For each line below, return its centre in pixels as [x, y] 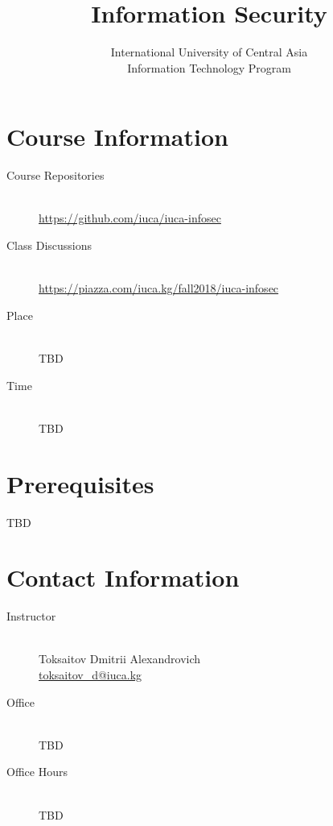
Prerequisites [80, 483]
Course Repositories [55, 175]
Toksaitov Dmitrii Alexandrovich [120, 659]
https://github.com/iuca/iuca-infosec [130, 218]
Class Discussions [49, 245]
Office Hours [37, 772]
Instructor [31, 616]
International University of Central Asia [209, 52]
